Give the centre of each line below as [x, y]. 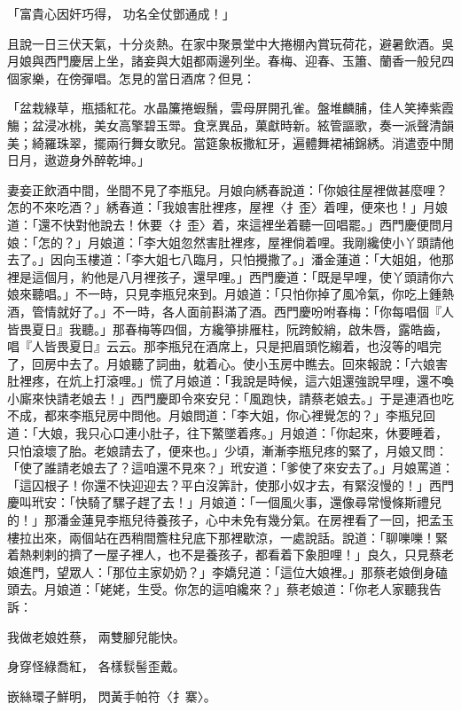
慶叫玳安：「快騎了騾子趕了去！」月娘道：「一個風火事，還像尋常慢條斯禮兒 [224, 502]
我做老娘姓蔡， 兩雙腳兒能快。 [96, 636]
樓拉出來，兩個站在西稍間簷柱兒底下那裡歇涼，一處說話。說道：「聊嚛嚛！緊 [227, 537]
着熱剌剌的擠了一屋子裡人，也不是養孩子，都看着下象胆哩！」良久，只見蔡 [224, 555]
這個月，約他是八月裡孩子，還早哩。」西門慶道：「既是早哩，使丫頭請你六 [242, 276]
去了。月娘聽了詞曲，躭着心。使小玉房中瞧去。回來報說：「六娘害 [258, 363]
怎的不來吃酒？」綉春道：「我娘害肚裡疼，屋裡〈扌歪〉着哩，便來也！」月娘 [227, 207]
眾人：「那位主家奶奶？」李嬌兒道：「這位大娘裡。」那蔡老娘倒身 [252, 571]
